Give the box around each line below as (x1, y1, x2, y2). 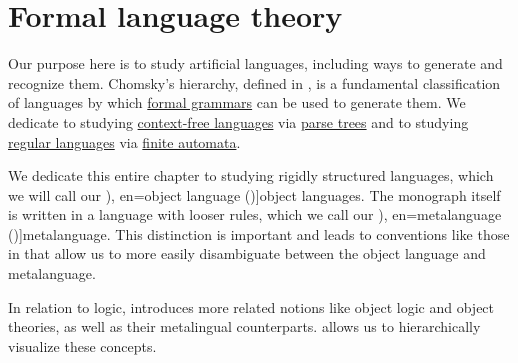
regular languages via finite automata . (8, 131, 241, 152)
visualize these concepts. (8, 335, 157, 356)
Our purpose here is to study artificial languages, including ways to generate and (8, 53, 503, 74)
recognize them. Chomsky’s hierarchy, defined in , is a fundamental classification (8, 72, 501, 93)
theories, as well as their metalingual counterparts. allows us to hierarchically (8, 316, 481, 337)
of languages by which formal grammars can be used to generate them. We (8, 92, 466, 113)
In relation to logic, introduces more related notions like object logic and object (8, 296, 495, 317)
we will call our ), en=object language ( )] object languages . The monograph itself (8, 184, 501, 205)
